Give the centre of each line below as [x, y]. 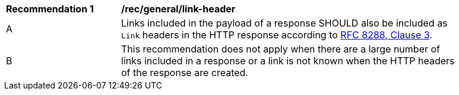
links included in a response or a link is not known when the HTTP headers [288, 61]
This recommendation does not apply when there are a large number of [281, 49]
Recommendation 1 [50, 9]
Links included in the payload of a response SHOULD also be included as [284, 23]
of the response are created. [185, 73]
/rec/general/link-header [178, 9]
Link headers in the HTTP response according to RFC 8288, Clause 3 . [277, 35]
